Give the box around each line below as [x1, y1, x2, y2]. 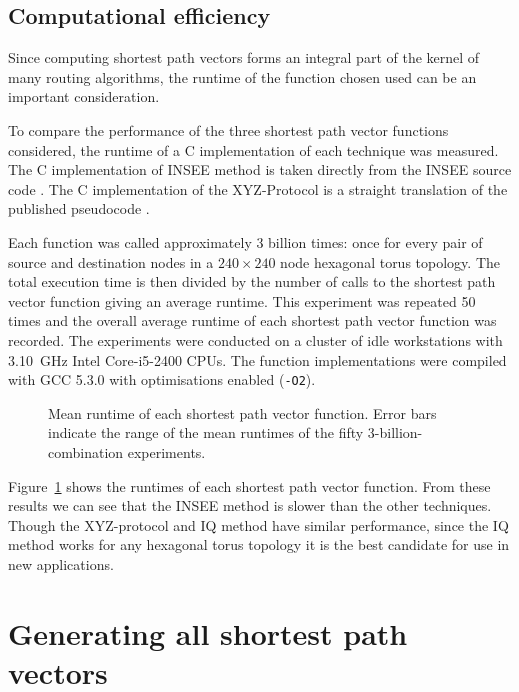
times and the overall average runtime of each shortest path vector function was [8, 310, 497, 331]
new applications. [8, 553, 114, 574]
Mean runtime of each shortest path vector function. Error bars [48, 402, 437, 423]
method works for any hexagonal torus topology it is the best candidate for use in [8, 534, 510, 555]
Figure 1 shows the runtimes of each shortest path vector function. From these [8, 475, 491, 496]
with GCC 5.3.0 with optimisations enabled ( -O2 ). [8, 369, 316, 390]
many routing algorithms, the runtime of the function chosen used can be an [8, 66, 477, 87]
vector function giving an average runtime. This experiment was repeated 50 [8, 290, 476, 311]
